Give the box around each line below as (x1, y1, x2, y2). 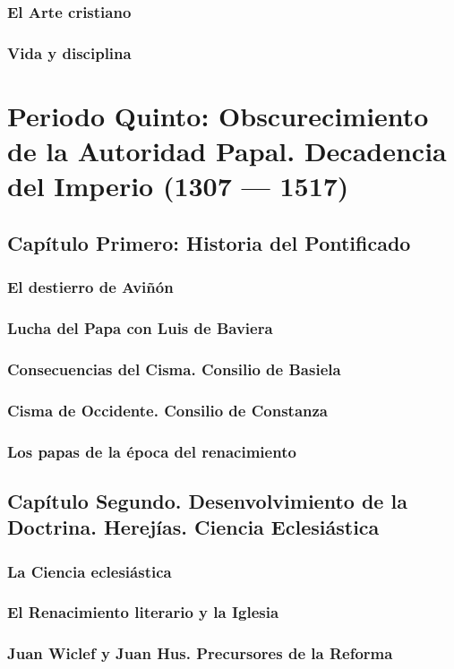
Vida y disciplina (7, 41, 132, 64)
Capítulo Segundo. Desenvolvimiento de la (7, 486, 407, 514)
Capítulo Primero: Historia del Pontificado (7, 228, 411, 256)
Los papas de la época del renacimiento (7, 440, 296, 462)
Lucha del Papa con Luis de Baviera (7, 316, 273, 339)
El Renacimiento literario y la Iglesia (7, 601, 279, 623)
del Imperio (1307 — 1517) (7, 167, 349, 204)
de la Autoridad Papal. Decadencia (7, 133, 447, 169)
